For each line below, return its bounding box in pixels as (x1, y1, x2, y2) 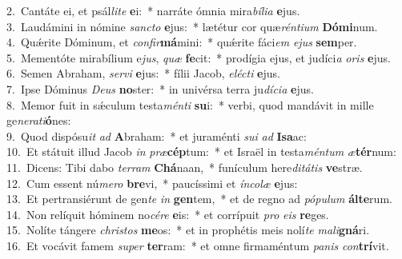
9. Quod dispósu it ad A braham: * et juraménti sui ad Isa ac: (6, 127, 307, 144)
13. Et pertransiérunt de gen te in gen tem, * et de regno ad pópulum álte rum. (6, 190, 392, 207)
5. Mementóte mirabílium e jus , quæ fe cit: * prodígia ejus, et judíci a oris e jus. (6, 49, 391, 66)
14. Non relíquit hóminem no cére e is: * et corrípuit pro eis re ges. (6, 205, 329, 222)
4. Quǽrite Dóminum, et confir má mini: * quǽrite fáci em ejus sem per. (6, 34, 357, 50)
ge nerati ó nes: (6, 112, 71, 129)
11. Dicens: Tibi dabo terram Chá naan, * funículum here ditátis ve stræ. (6, 158, 363, 175)
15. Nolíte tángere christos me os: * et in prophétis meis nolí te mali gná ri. (6, 221, 370, 238)
